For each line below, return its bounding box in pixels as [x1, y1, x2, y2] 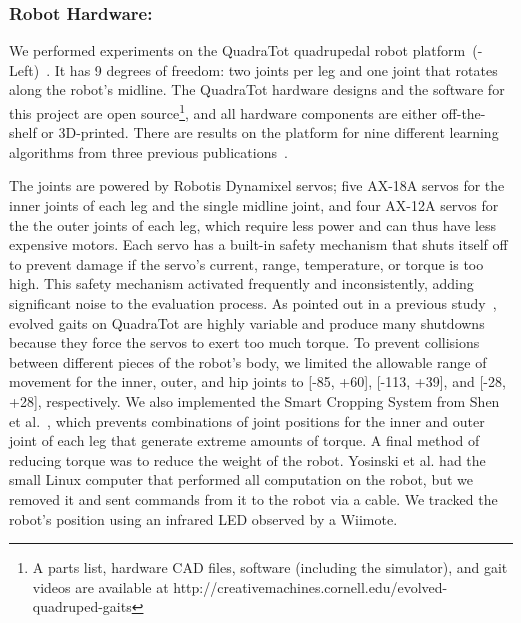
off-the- [441, 102, 486, 123]
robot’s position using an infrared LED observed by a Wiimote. [9, 508, 398, 529]
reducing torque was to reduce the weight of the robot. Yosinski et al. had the [9, 449, 486, 470]
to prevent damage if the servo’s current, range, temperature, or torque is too [9, 253, 484, 274]
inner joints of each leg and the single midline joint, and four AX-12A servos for [9, 195, 499, 216]
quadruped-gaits [32, 596, 132, 617]
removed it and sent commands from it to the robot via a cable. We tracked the [9, 488, 498, 509]
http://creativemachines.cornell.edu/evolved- [173, 576, 448, 597]
